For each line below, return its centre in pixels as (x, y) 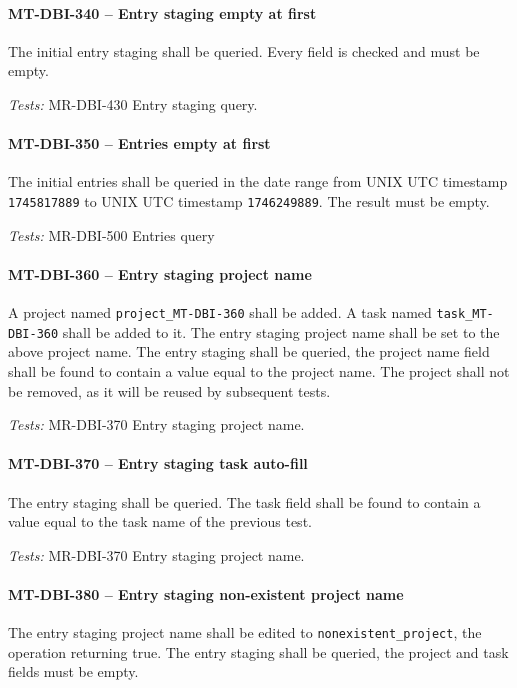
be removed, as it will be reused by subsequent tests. (169, 390)
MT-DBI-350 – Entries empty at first (139, 143)
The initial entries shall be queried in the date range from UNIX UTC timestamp (258, 181)
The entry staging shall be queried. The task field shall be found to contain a (244, 501)
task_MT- (465, 314)
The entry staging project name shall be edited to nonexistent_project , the (245, 632)
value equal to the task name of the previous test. (160, 521)
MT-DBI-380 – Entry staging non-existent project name (206, 593)
